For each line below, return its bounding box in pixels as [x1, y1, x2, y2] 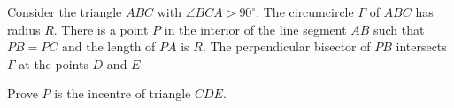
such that [373, 19, 425, 38]
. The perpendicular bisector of [202, 37, 371, 56]
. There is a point [53, 19, 149, 38]
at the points [19, 54, 88, 73]
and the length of [61, 37, 156, 56]
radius [7, 19, 41, 38]
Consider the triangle [7, 3, 122, 20]
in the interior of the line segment [164, 19, 347, 38]
